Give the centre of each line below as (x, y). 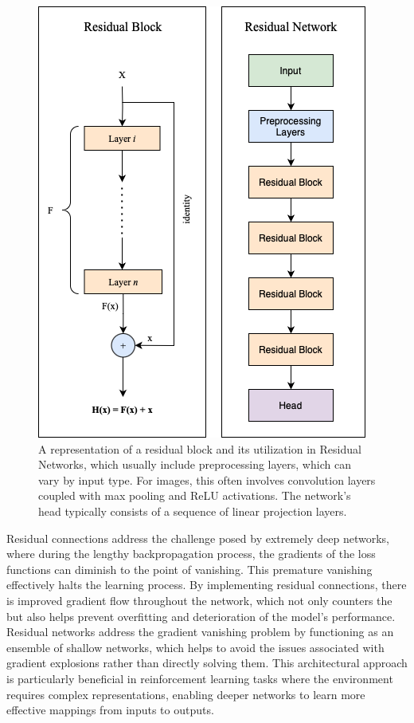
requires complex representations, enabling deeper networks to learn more (186, 694)
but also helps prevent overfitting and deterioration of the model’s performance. (201, 616)
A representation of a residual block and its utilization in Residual (200, 448)
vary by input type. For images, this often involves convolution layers (207, 479)
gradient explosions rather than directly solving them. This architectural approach (207, 663)
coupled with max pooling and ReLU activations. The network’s (195, 495)
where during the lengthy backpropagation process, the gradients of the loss (191, 554)
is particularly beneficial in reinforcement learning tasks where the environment (200, 678)
